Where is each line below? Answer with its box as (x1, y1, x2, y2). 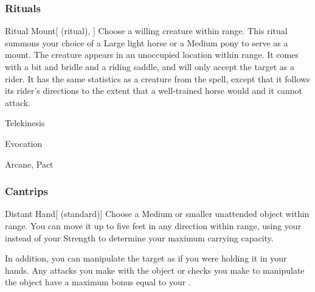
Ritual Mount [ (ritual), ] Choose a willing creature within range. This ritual (5, 24, 288, 37)
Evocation (5, 137, 43, 149)
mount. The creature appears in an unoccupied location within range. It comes (5, 48, 299, 61)
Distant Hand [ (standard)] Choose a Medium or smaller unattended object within (5, 207, 310, 220)
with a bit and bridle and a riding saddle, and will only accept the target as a (5, 60, 294, 73)
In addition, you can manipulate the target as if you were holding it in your (5, 252, 287, 265)
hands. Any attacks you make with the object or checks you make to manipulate (5, 263, 305, 276)
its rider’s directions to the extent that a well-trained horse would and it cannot (5, 84, 302, 97)
